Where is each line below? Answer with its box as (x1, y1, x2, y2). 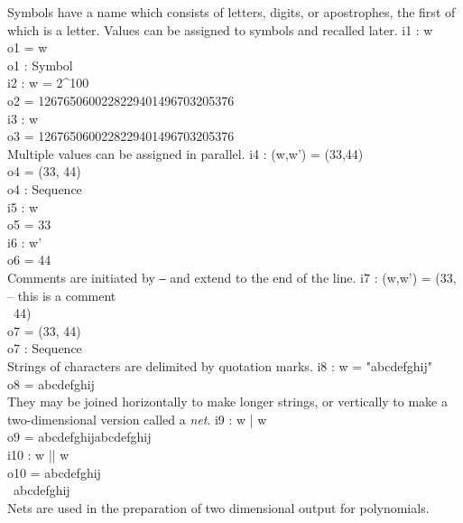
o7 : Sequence (7, 339, 82, 358)
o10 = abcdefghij (7, 462, 101, 481)
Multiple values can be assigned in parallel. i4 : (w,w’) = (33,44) (7, 144, 364, 163)
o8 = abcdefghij (7, 374, 95, 393)
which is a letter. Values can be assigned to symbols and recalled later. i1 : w (7, 20, 433, 39)
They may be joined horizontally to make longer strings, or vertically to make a (7, 392, 448, 411)
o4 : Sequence (7, 179, 82, 198)
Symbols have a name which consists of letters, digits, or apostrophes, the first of (7, 3, 456, 21)
